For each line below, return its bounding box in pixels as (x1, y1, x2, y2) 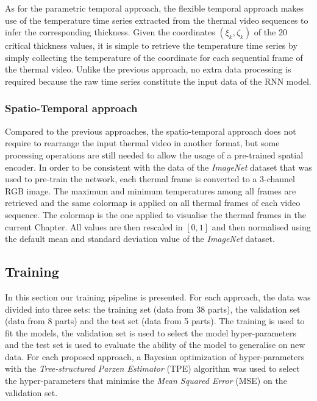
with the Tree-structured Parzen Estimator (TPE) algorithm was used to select (5, 362, 300, 375)
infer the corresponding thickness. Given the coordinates (5, 26, 215, 38)
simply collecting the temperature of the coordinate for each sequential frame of (5, 51, 303, 63)
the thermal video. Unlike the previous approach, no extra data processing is (5, 63, 291, 76)
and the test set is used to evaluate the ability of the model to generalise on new (5, 338, 305, 351)
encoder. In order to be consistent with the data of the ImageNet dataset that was (5, 160, 312, 173)
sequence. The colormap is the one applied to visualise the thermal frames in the (5, 208, 306, 221)
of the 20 (254, 26, 287, 38)
